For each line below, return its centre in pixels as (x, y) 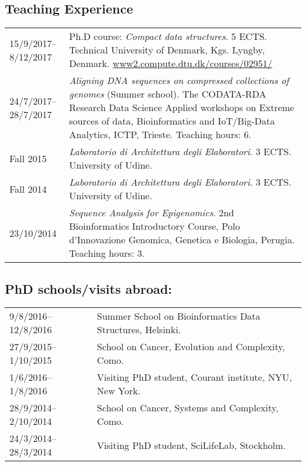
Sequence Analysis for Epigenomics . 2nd (152, 213)
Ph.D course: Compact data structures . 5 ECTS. (168, 36)
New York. (119, 391)
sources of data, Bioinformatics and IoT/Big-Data (172, 121)
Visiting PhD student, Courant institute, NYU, (194, 377)
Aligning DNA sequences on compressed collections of (179, 81)
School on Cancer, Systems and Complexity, (188, 408)
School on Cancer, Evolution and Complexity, (191, 347)
